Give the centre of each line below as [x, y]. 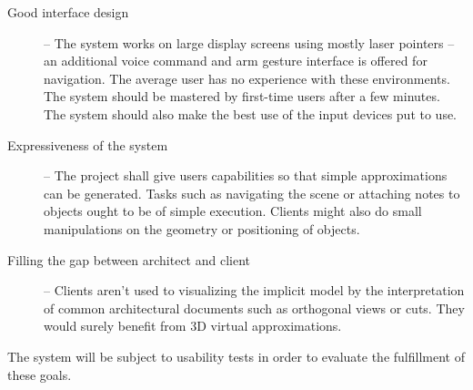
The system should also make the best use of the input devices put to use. [251, 113]
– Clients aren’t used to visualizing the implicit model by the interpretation [254, 290]
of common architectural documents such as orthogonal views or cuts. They [254, 308]
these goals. [40, 374]
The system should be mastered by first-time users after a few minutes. [242, 96]
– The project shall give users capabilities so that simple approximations [246, 175]
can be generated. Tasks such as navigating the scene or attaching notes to [252, 193]
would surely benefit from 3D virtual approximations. [193, 326]
